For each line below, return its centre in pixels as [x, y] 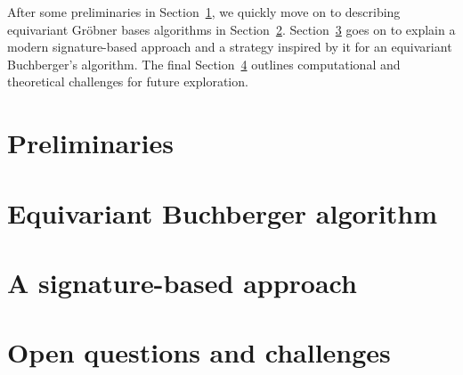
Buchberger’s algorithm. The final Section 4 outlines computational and [204, 64]
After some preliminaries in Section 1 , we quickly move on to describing [204, 12]
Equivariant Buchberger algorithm [223, 212]
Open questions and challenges [199, 352]
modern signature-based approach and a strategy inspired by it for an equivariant [230, 47]
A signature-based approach [182, 282]
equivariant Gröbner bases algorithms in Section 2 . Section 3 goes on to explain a [231, 29]
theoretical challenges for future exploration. [128, 82]
